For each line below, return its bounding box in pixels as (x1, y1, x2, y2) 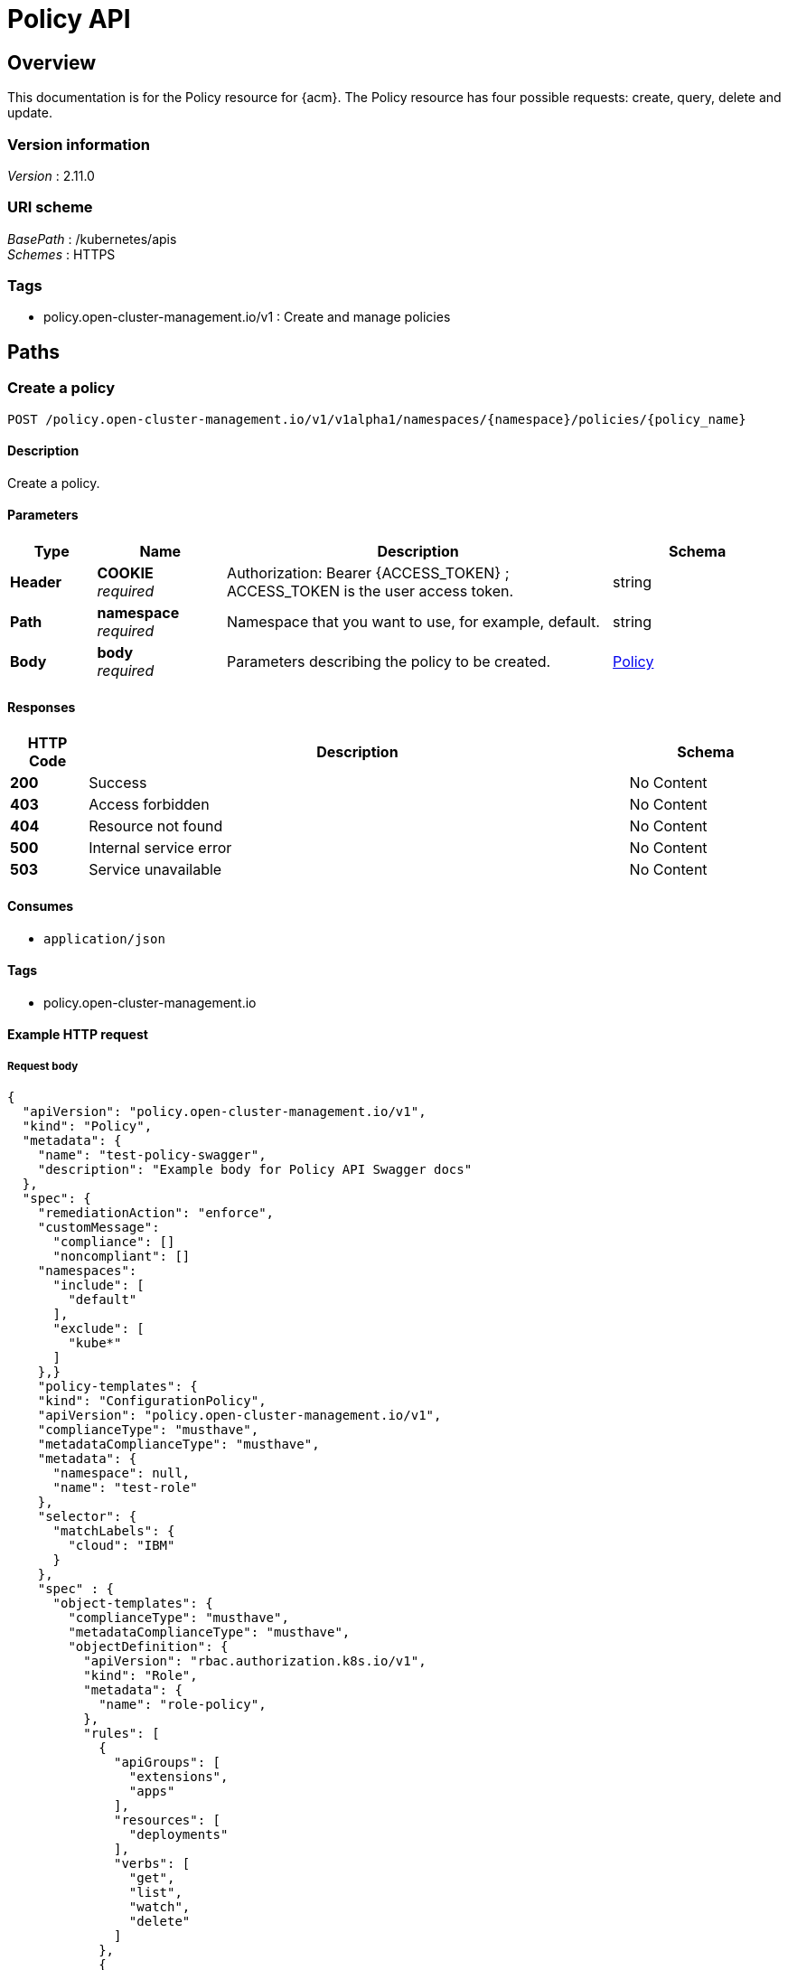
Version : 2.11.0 (7, 167, 95, 183)
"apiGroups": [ (114, 1755, 221, 1770)
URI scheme (7, 198, 93, 217)
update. (7, 105, 52, 121)
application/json (43, 931, 165, 946)
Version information (7, 135, 150, 154)
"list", (128, 1885, 183, 1900)
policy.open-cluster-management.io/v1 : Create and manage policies (43, 309, 451, 325)
